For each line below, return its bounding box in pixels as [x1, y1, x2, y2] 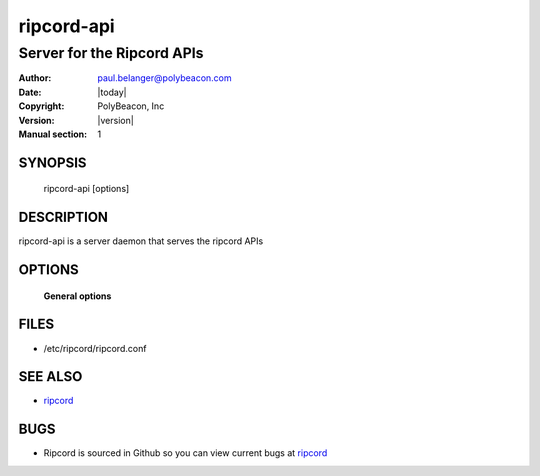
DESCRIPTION [18, 209, 109, 226]
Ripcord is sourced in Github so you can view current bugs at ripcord [43, 447, 328, 459]
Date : [18, 86, 42, 98]
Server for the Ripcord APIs [18, 44, 204, 62]
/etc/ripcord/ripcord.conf [43, 342, 147, 354]
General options [43, 290, 112, 302]
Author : [18, 72, 52, 84]
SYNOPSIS [18, 154, 87, 171]
